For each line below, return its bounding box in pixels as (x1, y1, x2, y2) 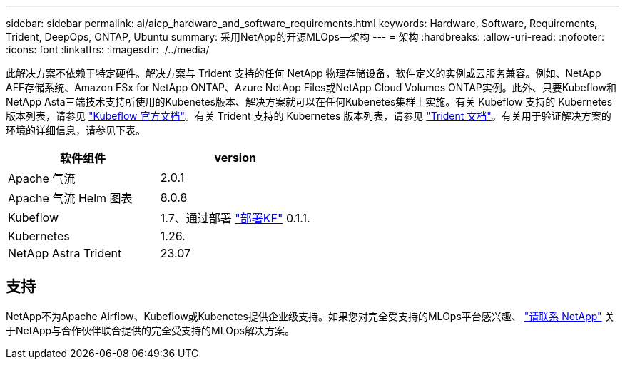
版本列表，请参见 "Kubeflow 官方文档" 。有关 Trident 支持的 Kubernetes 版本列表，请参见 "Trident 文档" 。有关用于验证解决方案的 (6, 110, 611, 122)
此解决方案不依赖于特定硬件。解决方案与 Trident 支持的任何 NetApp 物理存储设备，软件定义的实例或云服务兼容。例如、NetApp (6, 67, 601, 79)
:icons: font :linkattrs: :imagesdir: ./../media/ (6, 43, 210, 56)
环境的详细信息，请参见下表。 (6, 124, 146, 136)
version (214, 150, 256, 165)
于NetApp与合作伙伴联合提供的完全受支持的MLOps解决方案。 (6, 324, 295, 336)
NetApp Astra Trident (8, 246, 122, 260)
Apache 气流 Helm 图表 (8, 191, 133, 205)
